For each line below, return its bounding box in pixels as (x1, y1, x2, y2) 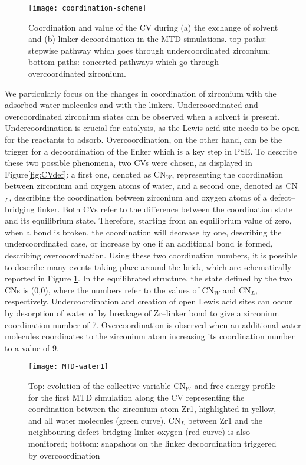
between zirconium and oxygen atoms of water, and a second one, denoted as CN (5, 179, 298, 192)
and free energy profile (194, 379, 275, 391)
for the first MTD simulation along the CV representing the (28, 391, 245, 403)
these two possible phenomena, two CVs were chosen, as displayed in (5, 156, 252, 169)
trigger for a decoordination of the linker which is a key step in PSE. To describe (5, 145, 297, 157)
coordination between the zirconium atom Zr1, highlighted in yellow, (28, 402, 277, 415)
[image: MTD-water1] (28, 362, 109, 371)
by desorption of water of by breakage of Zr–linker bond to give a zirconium (5, 306, 279, 319)
